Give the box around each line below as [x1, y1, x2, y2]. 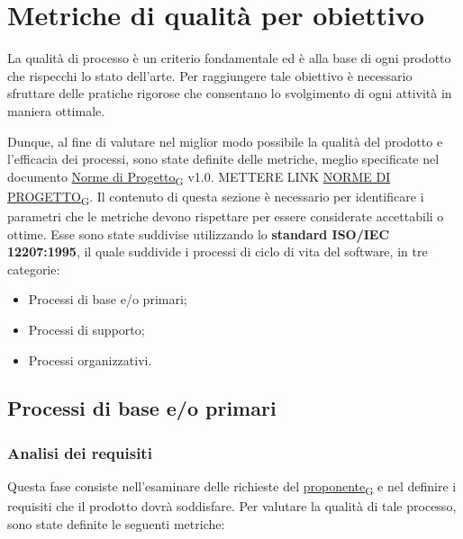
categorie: [7, 259, 60, 278]
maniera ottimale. [7, 101, 105, 120]
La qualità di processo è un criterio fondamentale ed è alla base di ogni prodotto [7, 49, 451, 67]
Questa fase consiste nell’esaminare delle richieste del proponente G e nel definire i [7, 477, 457, 498]
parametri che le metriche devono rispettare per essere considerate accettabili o [7, 206, 444, 225]
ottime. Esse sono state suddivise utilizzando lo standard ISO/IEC [7, 224, 390, 243]
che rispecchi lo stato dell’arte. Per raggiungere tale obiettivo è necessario [7, 66, 413, 85]
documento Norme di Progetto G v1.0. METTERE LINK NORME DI [7, 166, 391, 188]
